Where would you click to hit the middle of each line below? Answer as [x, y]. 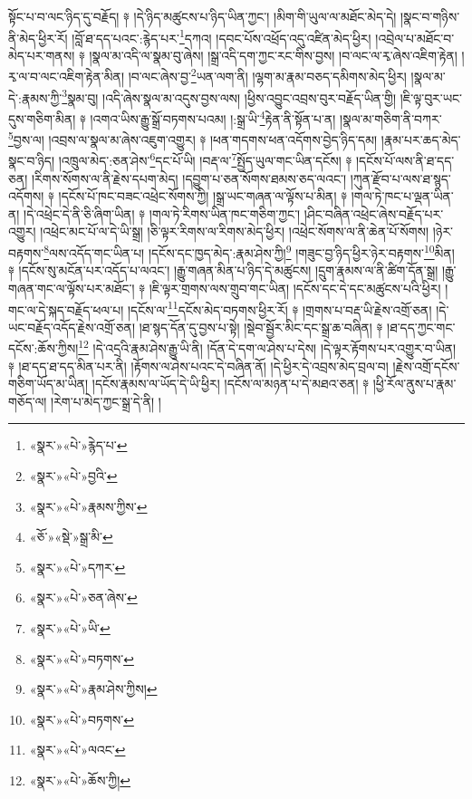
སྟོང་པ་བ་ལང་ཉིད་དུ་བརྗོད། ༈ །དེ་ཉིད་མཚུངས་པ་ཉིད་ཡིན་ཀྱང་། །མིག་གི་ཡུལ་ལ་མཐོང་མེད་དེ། [202, 16]
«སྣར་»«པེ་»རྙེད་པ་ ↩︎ [78, 445]
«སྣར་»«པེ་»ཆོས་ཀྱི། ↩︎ [80, 780]
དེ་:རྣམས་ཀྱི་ [35, 97]
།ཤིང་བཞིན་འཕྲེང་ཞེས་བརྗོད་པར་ [374, 213]
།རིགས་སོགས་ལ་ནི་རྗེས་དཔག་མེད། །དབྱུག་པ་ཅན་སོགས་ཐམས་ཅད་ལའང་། [189, 178]
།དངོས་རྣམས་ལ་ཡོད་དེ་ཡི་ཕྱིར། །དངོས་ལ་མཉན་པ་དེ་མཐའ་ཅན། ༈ [231, 384]
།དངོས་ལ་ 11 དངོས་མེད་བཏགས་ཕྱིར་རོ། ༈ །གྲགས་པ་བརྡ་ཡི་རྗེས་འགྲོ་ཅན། [279, 308]
